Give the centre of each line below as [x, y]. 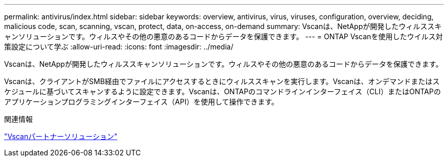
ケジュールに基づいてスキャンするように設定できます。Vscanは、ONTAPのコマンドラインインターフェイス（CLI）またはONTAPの [222, 91]
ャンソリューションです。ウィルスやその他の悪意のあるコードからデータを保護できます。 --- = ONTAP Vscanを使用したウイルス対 [223, 36]
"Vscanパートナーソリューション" [61, 136]
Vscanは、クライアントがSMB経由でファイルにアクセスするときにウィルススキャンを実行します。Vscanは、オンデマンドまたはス [222, 81]
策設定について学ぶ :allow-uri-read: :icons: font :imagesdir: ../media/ [119, 47]
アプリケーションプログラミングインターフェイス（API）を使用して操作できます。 [141, 102]
